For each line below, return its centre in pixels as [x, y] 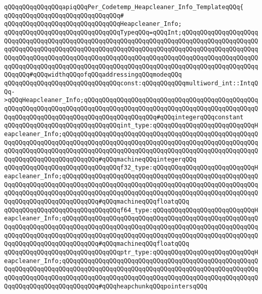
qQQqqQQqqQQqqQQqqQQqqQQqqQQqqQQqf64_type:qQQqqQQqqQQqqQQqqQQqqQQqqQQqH [131, 210]
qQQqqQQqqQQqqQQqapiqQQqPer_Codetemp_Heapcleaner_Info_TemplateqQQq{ [124, 7]
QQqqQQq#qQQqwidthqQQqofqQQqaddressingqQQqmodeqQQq [93, 75]
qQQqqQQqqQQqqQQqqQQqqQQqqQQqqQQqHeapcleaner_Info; [93, 24]
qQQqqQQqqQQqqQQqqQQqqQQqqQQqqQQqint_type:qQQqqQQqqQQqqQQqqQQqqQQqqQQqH [131, 126]
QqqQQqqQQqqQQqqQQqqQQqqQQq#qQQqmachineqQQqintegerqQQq [100, 159]
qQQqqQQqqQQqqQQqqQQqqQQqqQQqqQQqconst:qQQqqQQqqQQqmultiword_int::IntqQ [131, 83]
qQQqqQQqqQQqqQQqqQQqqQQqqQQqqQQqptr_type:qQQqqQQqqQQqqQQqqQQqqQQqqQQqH [131, 253]
